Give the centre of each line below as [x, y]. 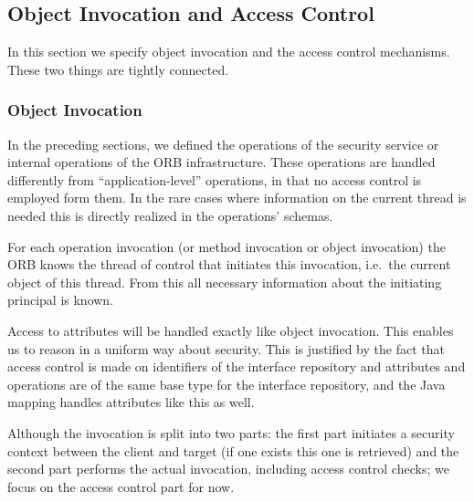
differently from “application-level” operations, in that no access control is [215, 179]
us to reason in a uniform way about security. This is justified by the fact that [226, 348]
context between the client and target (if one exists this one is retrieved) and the [233, 450]
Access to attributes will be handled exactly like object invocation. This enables [231, 330]
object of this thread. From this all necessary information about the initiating [225, 282]
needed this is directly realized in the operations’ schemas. [170, 215]
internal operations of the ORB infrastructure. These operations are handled [221, 162]
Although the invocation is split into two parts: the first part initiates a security [231, 432]
